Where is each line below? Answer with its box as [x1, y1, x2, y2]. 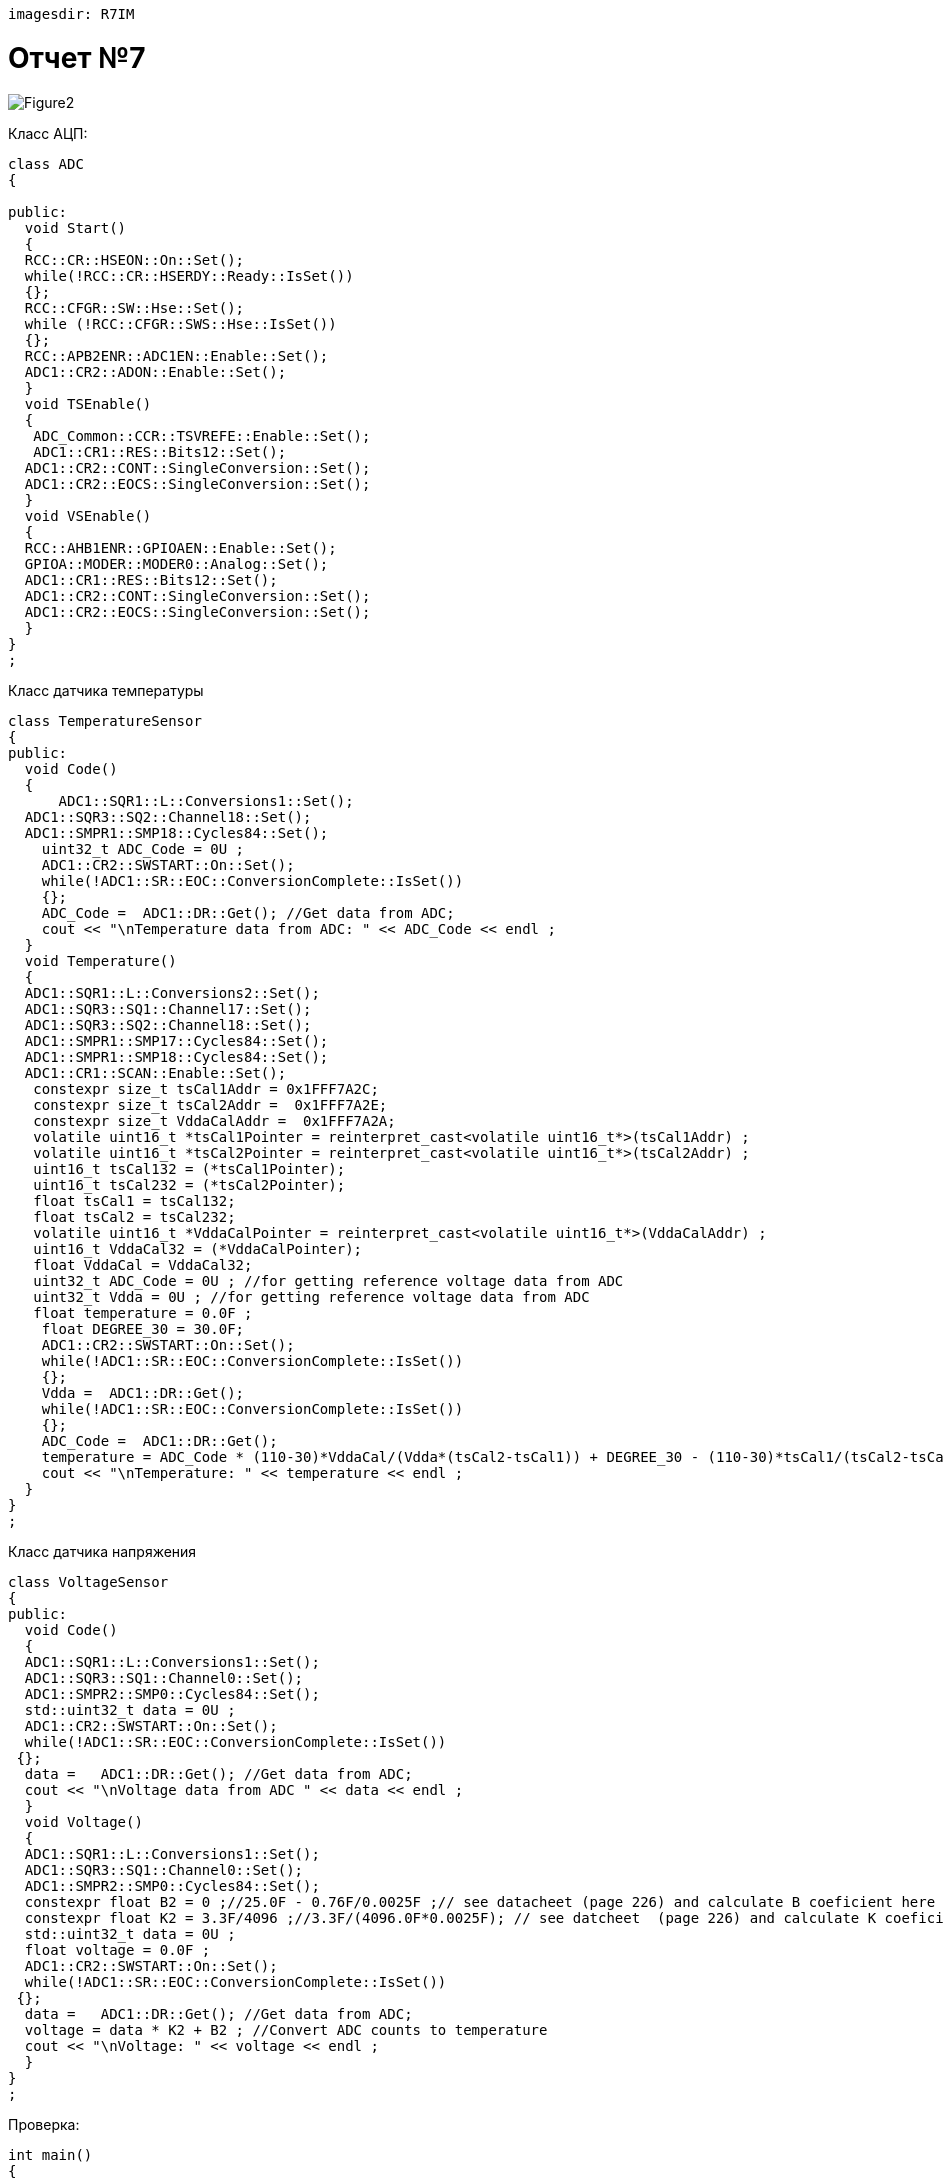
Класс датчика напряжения [8, 1542, 197, 1560]
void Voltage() [24, 1813, 143, 1830]
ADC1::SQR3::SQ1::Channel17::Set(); [24, 1000, 312, 1017]
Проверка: [8, 2115, 80, 2133]
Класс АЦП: [8, 124, 88, 142]
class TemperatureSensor [8, 712, 202, 729]
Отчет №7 [8, 40, 146, 75]
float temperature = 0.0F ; [33, 1304, 253, 1321]
